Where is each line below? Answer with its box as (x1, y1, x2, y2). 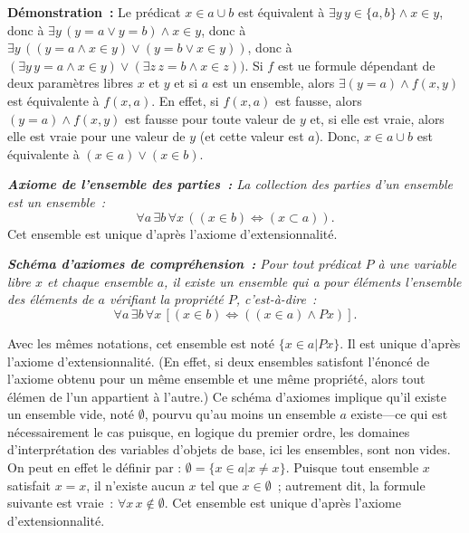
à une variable (378, 254, 456, 273)
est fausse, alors (275, 90, 362, 109)
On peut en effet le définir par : (7, 458, 182, 477)
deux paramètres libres (7, 73, 134, 92)
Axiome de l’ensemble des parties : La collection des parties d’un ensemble (7, 175, 453, 194)
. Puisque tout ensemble (285, 458, 419, 477)
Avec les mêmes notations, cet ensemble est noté (7, 333, 275, 352)
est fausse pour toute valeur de (125, 109, 296, 128)
